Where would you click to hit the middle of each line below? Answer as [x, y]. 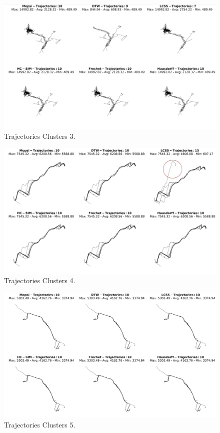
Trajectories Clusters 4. [40, 280]
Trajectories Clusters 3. [40, 136]
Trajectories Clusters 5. [40, 424]
